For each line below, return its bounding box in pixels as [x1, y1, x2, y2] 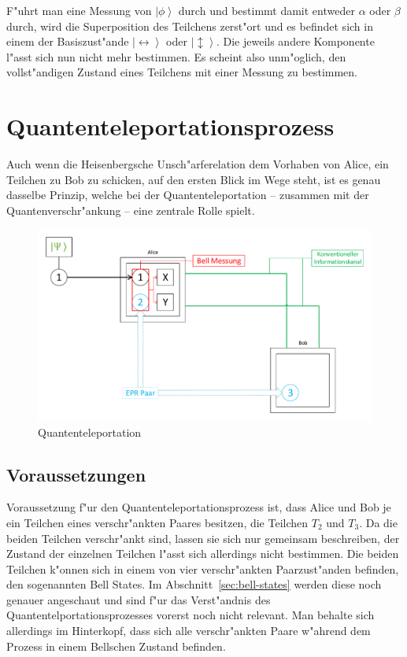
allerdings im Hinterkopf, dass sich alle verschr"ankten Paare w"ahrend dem [6, 622, 371, 639]
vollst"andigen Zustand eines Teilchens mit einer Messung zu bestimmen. [6, 64, 358, 80]
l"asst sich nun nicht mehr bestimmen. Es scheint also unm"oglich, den [6, 48, 346, 65]
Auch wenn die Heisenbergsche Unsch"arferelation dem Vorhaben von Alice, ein [6, 156, 389, 172]
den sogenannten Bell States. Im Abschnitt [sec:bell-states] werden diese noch [6, 576, 382, 592]
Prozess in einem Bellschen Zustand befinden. [6, 637, 226, 654]
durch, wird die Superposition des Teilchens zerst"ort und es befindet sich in [6, 17, 373, 34]
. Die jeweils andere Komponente [216, 33, 375, 50]
